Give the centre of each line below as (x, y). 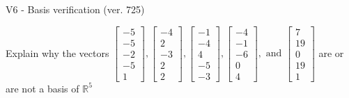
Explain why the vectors (57, 52)
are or (331, 52)
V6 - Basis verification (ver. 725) (75, 9)
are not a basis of (42, 88)
